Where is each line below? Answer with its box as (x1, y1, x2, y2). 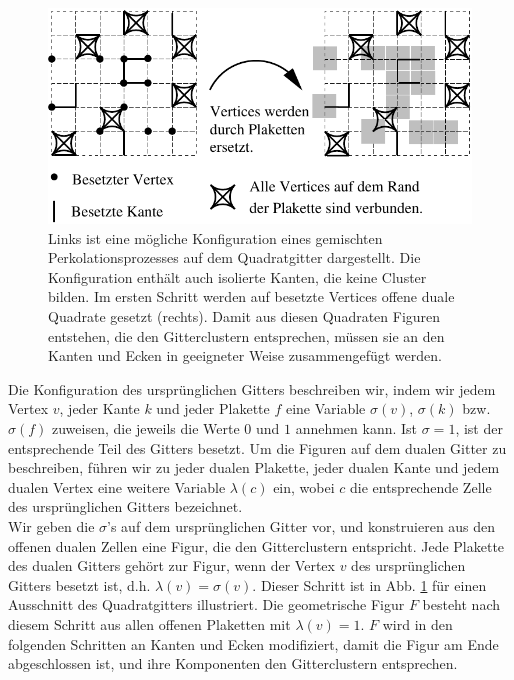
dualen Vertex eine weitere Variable (8, 476, 226, 497)
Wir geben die (8, 515, 95, 536)
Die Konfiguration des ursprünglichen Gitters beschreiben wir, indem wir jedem (8, 378, 496, 399)
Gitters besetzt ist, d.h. (8, 574, 151, 595)
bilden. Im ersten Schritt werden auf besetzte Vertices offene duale (48, 286, 455, 307)
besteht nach (422, 594, 501, 615)
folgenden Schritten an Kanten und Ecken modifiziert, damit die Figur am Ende (8, 633, 499, 654)
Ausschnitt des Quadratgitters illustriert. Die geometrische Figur (8, 594, 405, 615)
